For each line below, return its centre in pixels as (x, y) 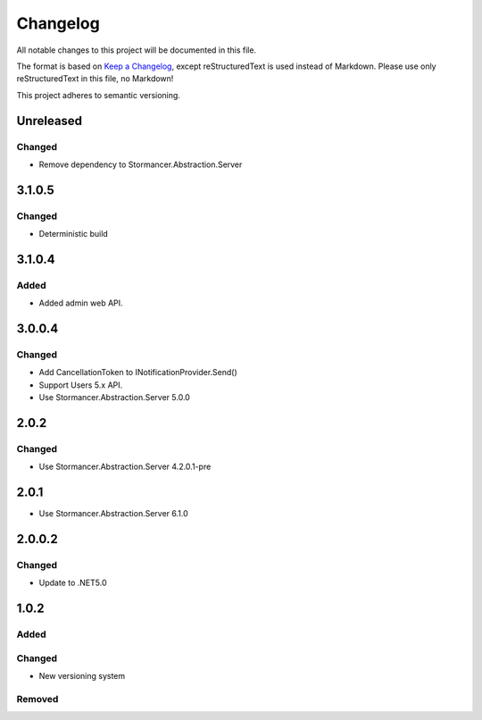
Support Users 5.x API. (81, 385)
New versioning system (82, 676)
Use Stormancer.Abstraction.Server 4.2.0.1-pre (125, 467)
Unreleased (50, 121)
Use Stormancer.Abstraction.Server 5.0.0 (115, 398)
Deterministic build (74, 234)
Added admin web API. (81, 303)
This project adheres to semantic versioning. (98, 95)
